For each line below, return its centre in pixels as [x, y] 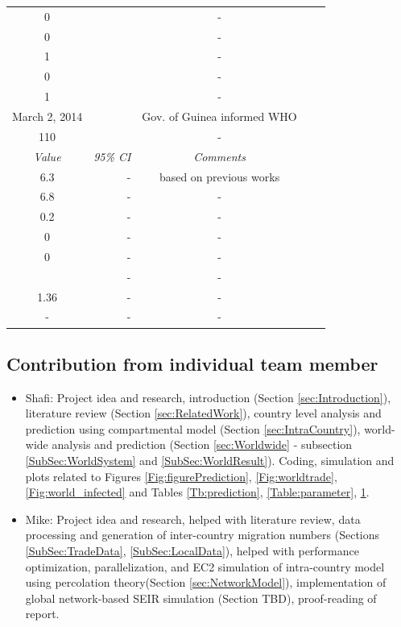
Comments [219, 156]
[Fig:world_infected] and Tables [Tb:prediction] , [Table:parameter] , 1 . [197, 492]
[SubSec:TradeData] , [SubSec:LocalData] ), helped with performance [192, 551]
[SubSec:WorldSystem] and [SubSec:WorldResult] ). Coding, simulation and [210, 461]
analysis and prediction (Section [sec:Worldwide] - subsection [202, 444]
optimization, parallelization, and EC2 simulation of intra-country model [205, 566]
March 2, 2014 [48, 116]
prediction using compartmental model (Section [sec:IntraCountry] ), [193, 428]
